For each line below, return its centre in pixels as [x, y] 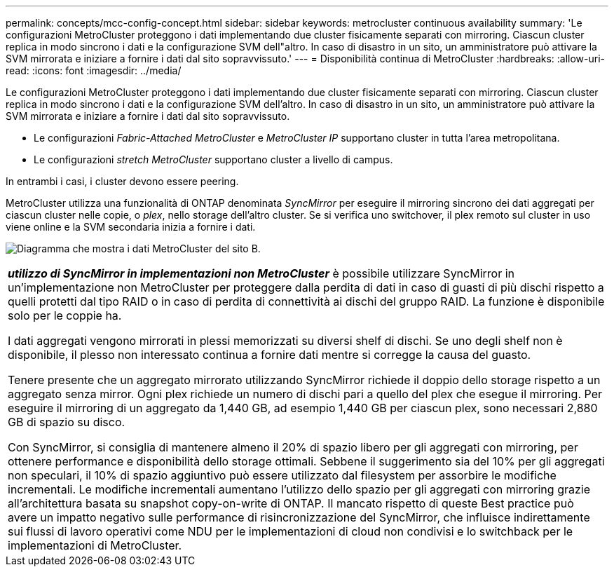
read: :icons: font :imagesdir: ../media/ [94, 70]
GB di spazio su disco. [67, 422]
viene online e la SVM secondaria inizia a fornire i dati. [131, 227]
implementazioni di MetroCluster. [95, 545]
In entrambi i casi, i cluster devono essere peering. [122, 181]
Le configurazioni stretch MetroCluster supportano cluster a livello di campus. [213, 159]
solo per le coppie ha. [65, 315]
